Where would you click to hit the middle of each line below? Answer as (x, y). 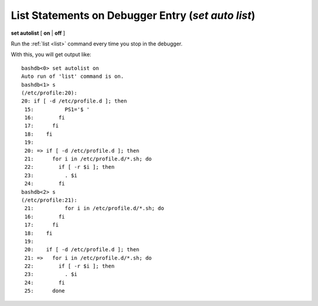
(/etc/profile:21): (49, 200)
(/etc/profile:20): (49, 93)
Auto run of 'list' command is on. (73, 76)
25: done (45, 291)
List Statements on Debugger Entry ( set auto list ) (133, 15)
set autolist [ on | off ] (38, 33)
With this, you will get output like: (51, 55)
